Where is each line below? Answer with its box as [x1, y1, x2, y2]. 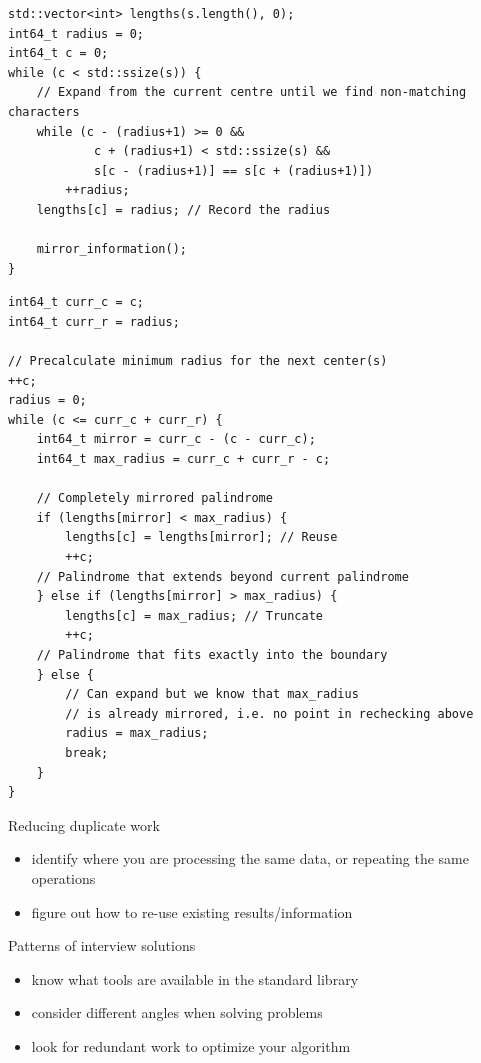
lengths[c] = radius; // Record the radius [36, 202, 331, 217]
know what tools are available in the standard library [31, 968, 359, 989]
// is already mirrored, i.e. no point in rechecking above [65, 706, 474, 721]
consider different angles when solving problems [31, 1002, 323, 1023]
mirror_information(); [36, 242, 187, 257]
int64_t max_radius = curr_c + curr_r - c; [36, 452, 331, 467]
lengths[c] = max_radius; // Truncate [65, 608, 323, 623]
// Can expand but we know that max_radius [65, 687, 359, 702]
